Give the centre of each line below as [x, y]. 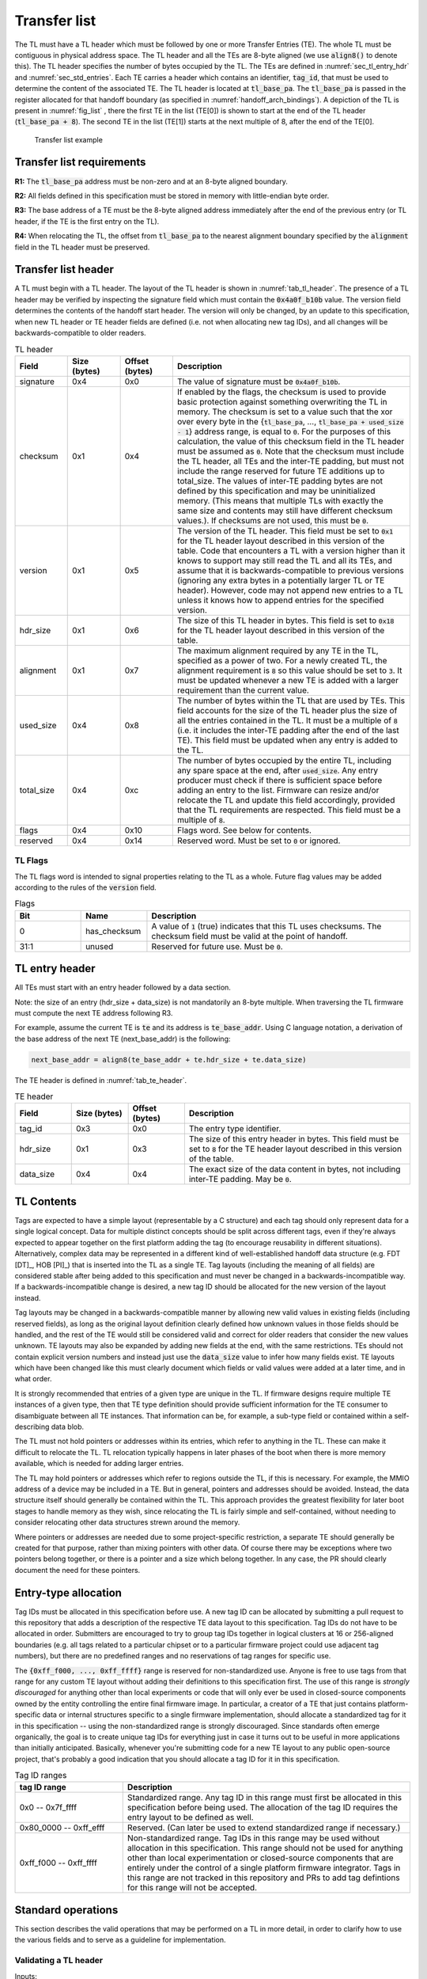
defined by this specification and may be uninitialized [276, 491]
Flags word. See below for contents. [244, 830]
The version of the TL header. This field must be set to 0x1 [285, 530]
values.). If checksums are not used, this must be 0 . [273, 520]
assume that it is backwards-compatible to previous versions [290, 570]
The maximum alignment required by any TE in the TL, [278, 651]
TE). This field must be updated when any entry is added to [287, 740]
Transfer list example [68, 139]
